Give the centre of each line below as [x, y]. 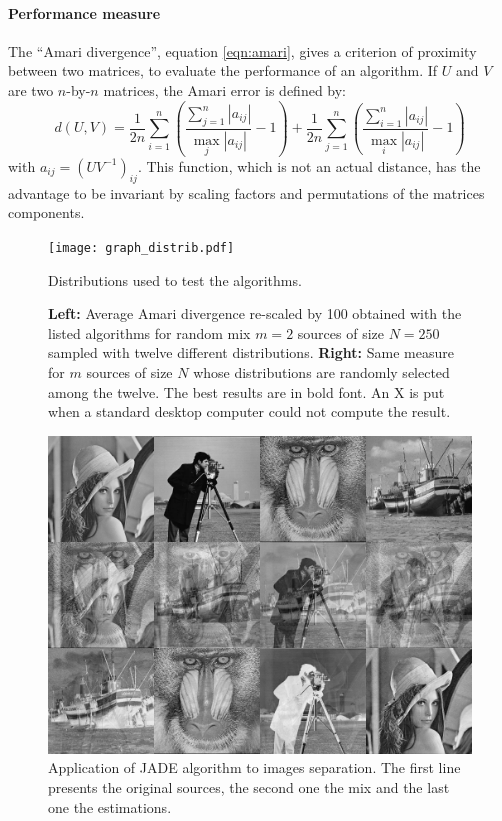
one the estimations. [110, 806]
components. [46, 212]
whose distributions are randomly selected [321, 371]
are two [31, 89]
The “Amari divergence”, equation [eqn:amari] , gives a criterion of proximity [242, 50]
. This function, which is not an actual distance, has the [309, 165]
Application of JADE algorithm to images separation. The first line [254, 767]
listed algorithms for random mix [149, 332]
